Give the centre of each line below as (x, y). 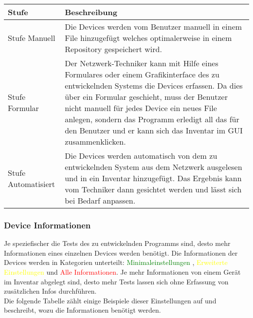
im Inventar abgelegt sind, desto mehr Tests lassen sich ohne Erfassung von (116, 281)
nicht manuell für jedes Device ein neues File (141, 108)
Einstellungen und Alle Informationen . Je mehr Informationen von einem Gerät (122, 272)
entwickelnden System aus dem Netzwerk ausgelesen (154, 167)
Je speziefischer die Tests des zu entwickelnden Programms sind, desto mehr (117, 243)
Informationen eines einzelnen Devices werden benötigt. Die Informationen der (121, 253)
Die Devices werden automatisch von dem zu (141, 156)
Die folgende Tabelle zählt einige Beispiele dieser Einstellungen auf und (110, 300)
